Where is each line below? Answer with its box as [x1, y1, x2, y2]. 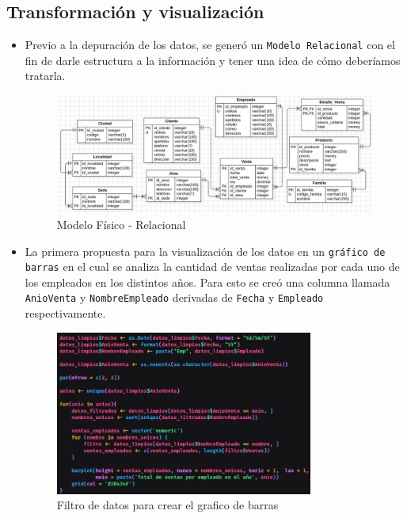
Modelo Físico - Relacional [56, 215, 186, 232]
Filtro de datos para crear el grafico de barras [56, 497, 279, 513]
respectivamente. [25, 305, 106, 322]
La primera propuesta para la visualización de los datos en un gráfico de [25, 242, 386, 259]
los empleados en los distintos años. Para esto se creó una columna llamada [25, 273, 390, 290]
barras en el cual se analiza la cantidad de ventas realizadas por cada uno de [25, 258, 400, 275]
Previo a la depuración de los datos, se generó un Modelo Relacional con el [25, 36, 395, 53]
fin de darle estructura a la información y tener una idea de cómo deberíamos [25, 51, 401, 68]
